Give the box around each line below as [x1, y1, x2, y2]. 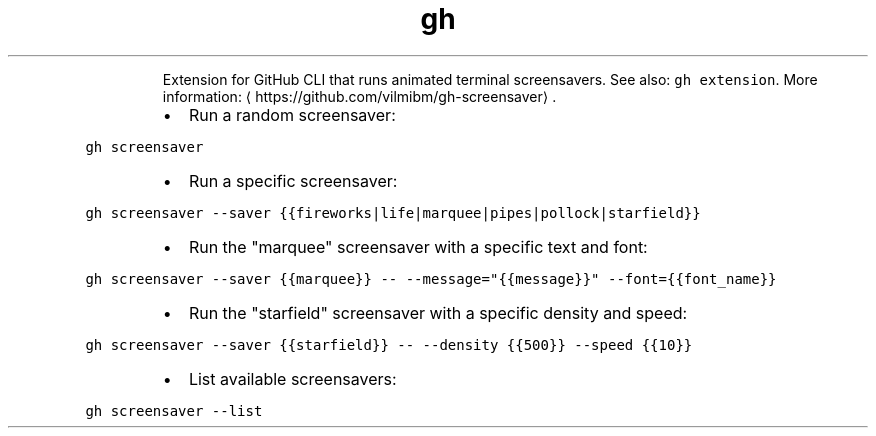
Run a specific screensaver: [188, 170, 398, 191]
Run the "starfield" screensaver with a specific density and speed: [188, 302, 688, 323]
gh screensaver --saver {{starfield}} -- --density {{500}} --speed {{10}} [85, 336, 693, 353]
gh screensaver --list [85, 402, 263, 419]
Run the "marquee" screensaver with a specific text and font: [188, 236, 648, 257]
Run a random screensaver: [188, 104, 396, 125]
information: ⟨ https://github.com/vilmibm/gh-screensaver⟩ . [162, 87, 557, 105]
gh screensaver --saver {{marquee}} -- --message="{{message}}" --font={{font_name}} [85, 270, 777, 287]
